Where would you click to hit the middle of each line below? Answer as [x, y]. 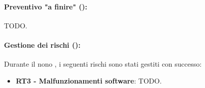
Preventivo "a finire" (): [46, 6]
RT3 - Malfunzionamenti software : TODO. [89, 80]
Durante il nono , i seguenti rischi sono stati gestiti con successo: [103, 64]
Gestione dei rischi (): [42, 44]
